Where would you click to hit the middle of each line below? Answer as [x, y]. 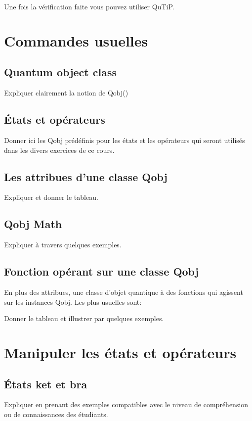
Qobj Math [33, 224]
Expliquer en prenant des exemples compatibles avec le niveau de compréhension [126, 404]
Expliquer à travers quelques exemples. [63, 245]
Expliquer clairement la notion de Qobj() [66, 93]
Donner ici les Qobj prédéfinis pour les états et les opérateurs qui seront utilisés [125, 140]
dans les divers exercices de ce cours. [59, 150]
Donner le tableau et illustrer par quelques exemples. [84, 318]
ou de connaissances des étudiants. [56, 414]
